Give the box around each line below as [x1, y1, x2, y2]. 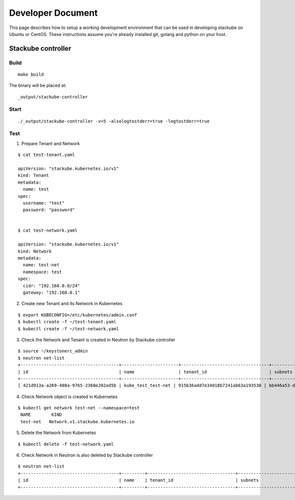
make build [18, 71, 44, 77]
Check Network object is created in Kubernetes [21, 394, 118, 400]
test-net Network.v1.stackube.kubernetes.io [20, 419, 135, 424]
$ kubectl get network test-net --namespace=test [18, 405, 140, 411]
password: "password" [23, 207, 75, 213]
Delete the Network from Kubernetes [21, 430, 96, 436]
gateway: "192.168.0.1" [23, 289, 81, 295]
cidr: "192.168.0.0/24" [23, 283, 81, 288]
